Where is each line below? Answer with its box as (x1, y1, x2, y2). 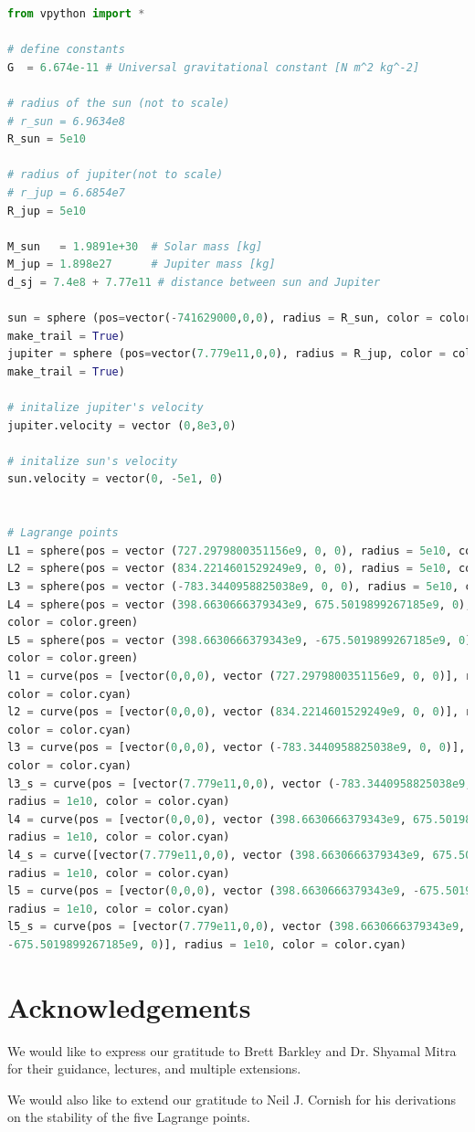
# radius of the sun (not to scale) (7, 96, 230, 110)
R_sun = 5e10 (7, 132, 86, 146)
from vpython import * (7, 7, 145, 20)
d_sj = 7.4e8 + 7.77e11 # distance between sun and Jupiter (7, 275, 381, 289)
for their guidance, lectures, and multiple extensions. (7, 1059, 301, 1078)
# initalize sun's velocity (7, 454, 178, 468)
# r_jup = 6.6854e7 (7, 185, 125, 199)
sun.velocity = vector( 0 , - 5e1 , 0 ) (7, 472, 224, 486)
